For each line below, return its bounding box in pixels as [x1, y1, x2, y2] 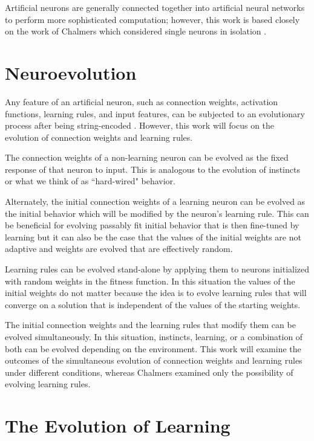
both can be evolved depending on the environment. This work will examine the [5, 342, 301, 355]
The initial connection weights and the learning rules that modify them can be [5, 318, 296, 331]
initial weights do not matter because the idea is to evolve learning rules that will [5, 286, 307, 299]
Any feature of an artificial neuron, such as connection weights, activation [5, 95, 278, 108]
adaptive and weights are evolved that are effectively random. [5, 242, 233, 255]
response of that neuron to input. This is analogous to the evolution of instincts [5, 163, 300, 175]
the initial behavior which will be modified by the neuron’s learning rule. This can [5, 207, 309, 219]
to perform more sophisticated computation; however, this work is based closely [5, 13, 300, 25]
